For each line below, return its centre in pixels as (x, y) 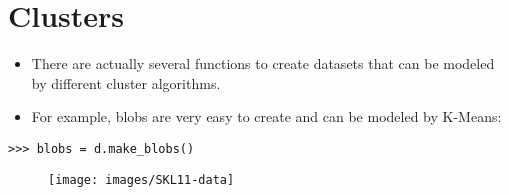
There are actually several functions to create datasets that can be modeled (263, 63)
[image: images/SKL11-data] (141, 179)
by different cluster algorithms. (126, 82)
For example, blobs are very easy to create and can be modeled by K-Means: (266, 116)
